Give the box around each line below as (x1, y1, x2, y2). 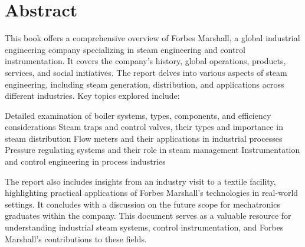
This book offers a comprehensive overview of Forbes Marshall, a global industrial (5, 32, 300, 44)
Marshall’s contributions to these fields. (5, 232, 147, 245)
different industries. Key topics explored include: (5, 89, 180, 102)
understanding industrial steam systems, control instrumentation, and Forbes (5, 221, 284, 233)
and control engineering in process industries (5, 155, 166, 168)
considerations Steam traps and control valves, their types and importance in (5, 121, 283, 133)
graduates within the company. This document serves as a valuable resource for (5, 209, 291, 222)
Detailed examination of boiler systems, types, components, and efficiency (5, 109, 271, 121)
